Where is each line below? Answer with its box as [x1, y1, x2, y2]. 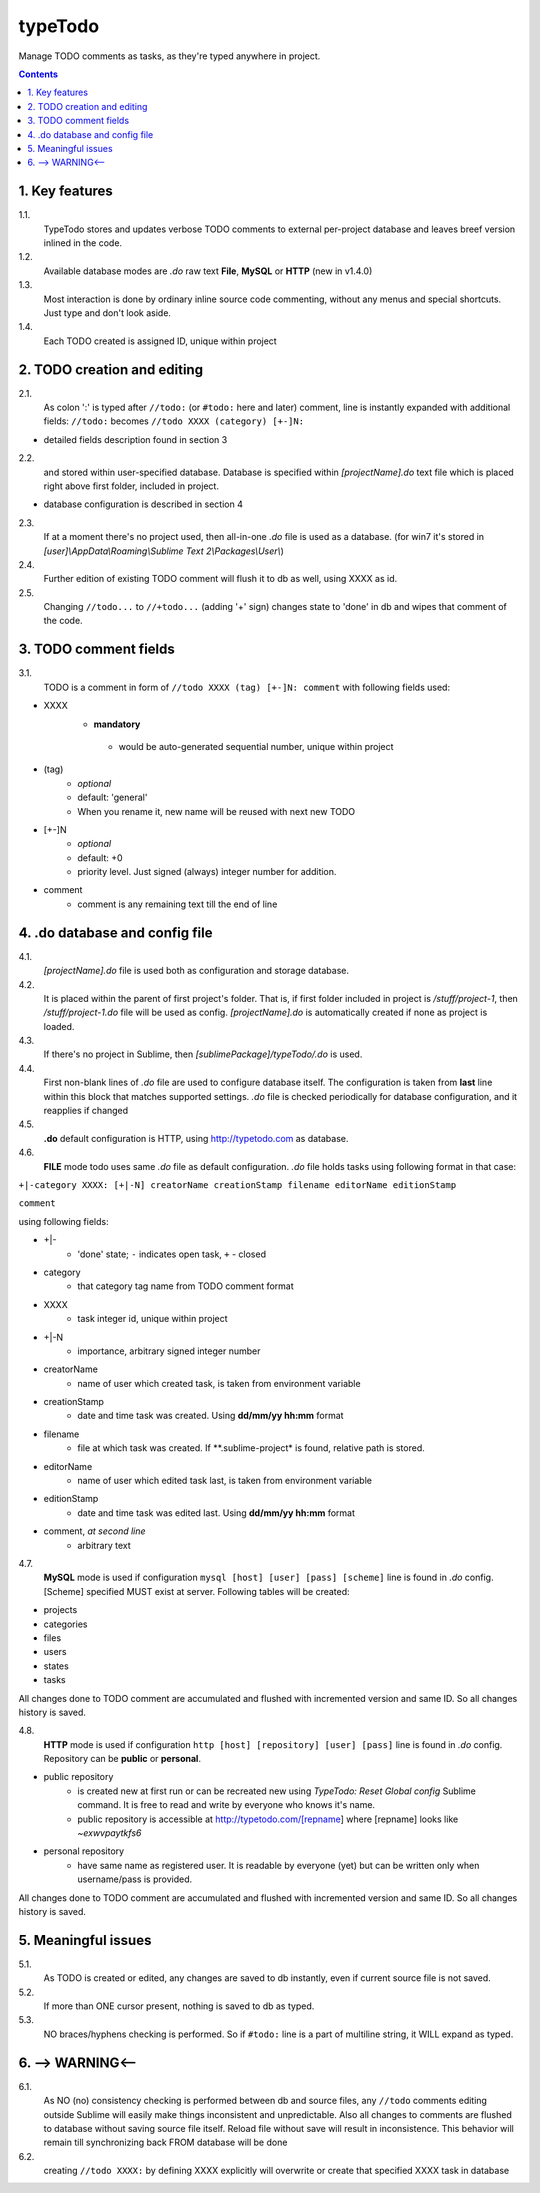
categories [43, 1618, 88, 1630]
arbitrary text [77, 1539, 132, 1551]
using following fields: [18, 1215, 109, 1227]
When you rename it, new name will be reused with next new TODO [77, 805, 356, 817]
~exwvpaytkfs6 [77, 1827, 142, 1839]
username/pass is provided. [77, 1873, 193, 1885]
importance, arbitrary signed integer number [77, 1345, 261, 1357]
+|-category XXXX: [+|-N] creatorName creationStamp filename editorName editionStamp [18, 1180, 457, 1190]
